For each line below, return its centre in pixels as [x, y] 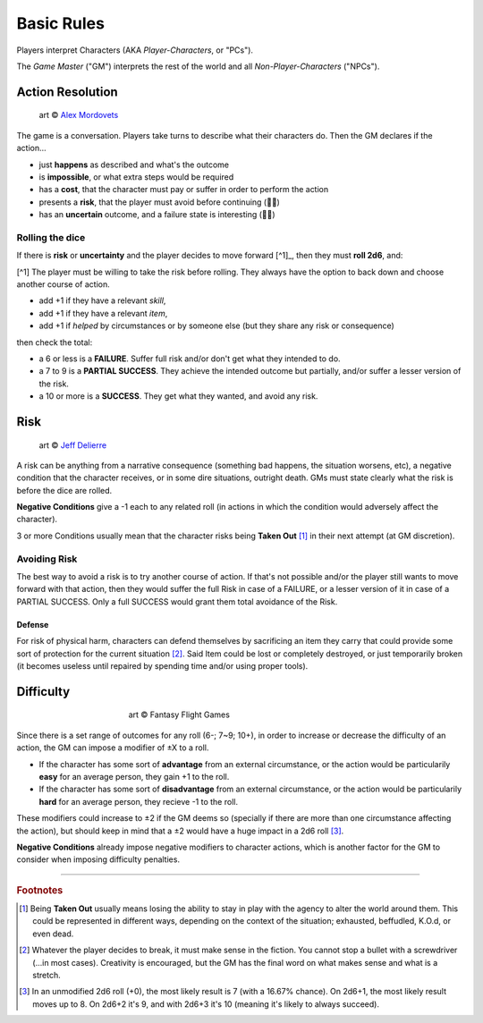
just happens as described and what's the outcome [134, 165]
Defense [33, 624]
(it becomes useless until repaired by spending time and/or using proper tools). [162, 665]
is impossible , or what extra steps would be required [136, 177]
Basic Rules [60, 23]
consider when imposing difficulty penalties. [98, 859]
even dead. [53, 934]
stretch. [47, 975]
